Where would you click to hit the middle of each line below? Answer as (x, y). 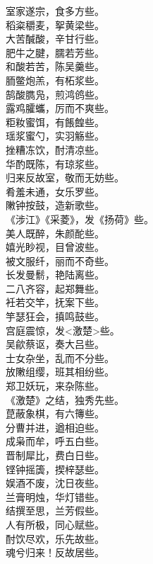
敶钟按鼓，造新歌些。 (55, 205)
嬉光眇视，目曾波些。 (55, 247)
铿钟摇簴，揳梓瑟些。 (55, 469)
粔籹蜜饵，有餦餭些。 (55, 122)
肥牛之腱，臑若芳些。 (55, 52)
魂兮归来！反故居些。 (55, 552)
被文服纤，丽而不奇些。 (60, 260)
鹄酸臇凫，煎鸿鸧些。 (55, 94)
